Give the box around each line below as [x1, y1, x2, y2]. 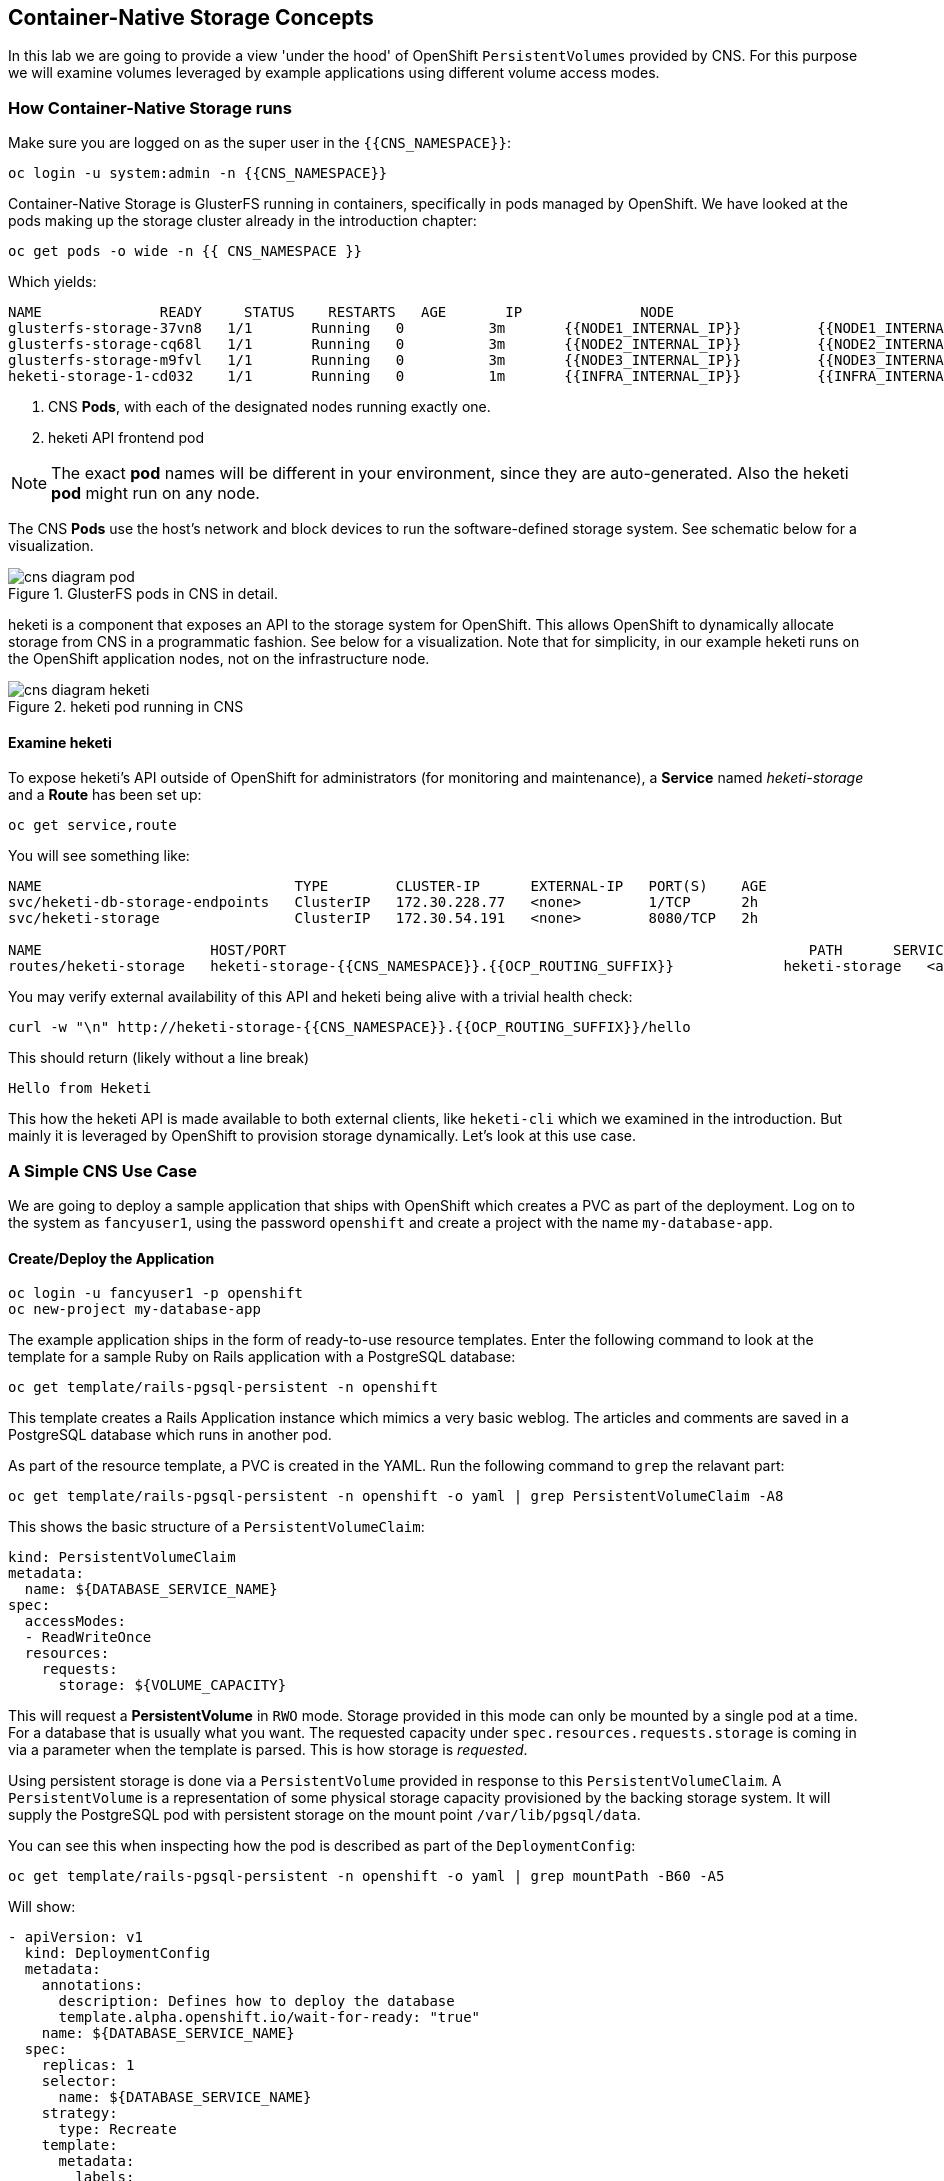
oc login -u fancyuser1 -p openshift [8, 1285, 304, 1302]
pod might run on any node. [51, 483, 260, 504]
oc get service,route [8, 817, 177, 834]
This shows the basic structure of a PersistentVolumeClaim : [8, 1518, 425, 1536]
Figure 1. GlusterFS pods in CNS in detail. [8, 585, 278, 603]
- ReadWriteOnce [24, 1629, 152, 1646]
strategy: [41, 2105, 118, 2122]
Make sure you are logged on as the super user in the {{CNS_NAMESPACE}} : [8, 134, 511, 152]
